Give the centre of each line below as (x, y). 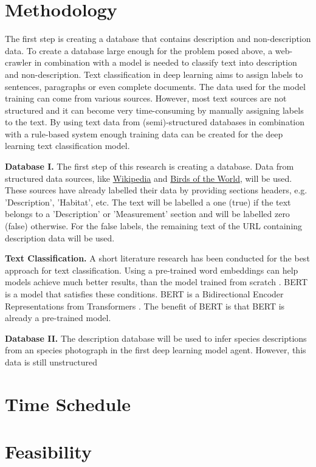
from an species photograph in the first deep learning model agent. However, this (156, 350)
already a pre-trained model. (58, 318)
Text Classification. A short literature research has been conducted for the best (157, 258)
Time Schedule (68, 403)
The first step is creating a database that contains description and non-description (158, 39)
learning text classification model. (67, 146)
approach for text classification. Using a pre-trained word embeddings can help (152, 270)
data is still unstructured (51, 361)
